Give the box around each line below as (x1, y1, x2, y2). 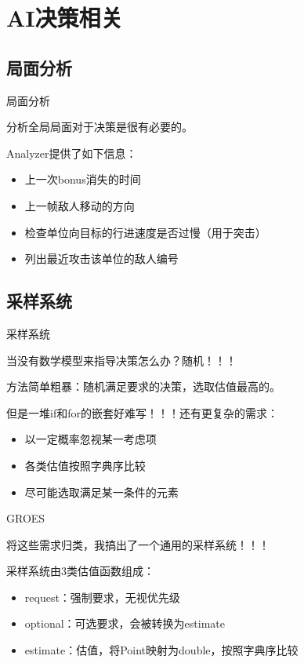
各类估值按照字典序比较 (24, 457, 146, 473)
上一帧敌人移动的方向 (24, 197, 135, 213)
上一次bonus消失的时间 (24, 171, 141, 188)
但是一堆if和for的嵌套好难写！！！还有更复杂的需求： (6, 404, 278, 421)
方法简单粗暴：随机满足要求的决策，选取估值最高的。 (6, 378, 280, 395)
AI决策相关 (6, 2, 123, 34)
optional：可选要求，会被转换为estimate (24, 615, 225, 632)
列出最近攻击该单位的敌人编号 (24, 250, 179, 267)
